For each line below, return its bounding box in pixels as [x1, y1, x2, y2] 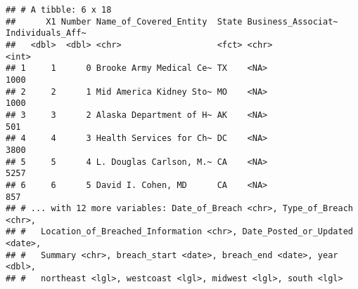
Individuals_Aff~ [6, 28, 87, 39]
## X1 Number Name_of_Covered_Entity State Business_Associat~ [6, 16, 338, 27]
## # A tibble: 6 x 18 [6, 5, 112, 15]
